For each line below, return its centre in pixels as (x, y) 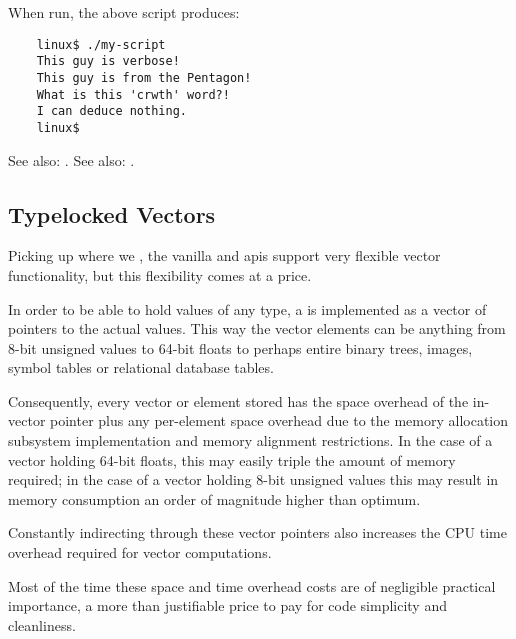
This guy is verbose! (108, 61)
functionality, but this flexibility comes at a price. (160, 274)
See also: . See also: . (71, 159)
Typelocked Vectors (112, 213)
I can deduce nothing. (111, 111)
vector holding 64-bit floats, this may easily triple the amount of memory (232, 459)
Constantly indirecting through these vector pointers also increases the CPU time (257, 532)
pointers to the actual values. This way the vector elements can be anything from (257, 328)
